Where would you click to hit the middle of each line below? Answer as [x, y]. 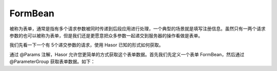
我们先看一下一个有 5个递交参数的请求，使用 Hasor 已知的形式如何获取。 [86, 45]
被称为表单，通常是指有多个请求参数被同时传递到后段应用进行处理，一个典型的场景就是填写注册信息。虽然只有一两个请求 [137, 29]
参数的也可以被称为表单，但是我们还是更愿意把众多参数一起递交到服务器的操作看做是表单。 [106, 35]
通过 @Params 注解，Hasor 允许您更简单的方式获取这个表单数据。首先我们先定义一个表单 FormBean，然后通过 [127, 54]
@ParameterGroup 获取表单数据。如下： [52, 62]
